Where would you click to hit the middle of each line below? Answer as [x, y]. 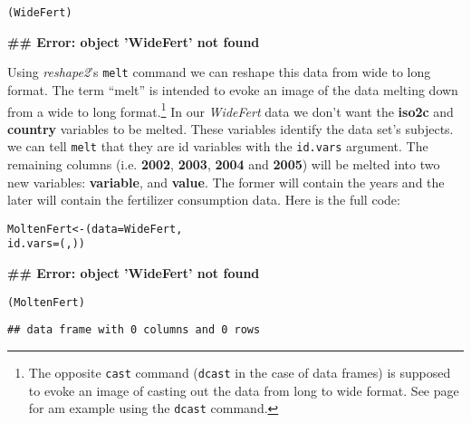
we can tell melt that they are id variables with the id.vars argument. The [218, 146]
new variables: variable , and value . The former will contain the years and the [226, 182]
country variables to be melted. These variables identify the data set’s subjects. [231, 128]
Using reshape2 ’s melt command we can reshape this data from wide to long [219, 72]
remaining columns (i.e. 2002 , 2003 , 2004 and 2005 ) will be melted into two [224, 164]
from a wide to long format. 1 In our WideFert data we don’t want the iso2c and [231, 110]
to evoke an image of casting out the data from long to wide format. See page [244, 390]
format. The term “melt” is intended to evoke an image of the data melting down [233, 89]
